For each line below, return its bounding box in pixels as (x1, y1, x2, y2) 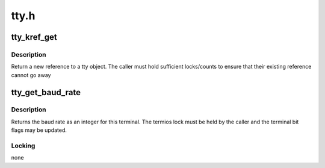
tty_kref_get (11, 32, 57, 42)
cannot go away (11, 71, 51, 78)
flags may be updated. (11, 126, 67, 134)
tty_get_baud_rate (11, 87, 81, 98)
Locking (11, 142, 36, 150)
